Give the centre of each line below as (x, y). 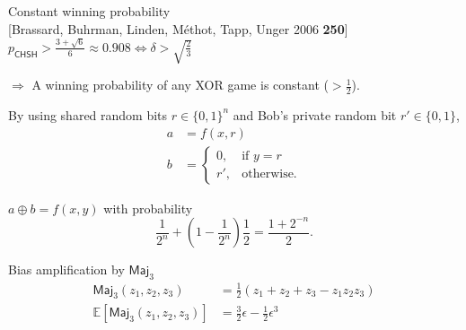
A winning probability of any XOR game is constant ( (180, 85)
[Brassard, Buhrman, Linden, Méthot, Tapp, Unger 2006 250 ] (178, 28)
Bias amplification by (66, 269)
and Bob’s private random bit (315, 114)
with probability (148, 208)
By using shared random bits (88, 114)
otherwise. (269, 174)
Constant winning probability (89, 11)
